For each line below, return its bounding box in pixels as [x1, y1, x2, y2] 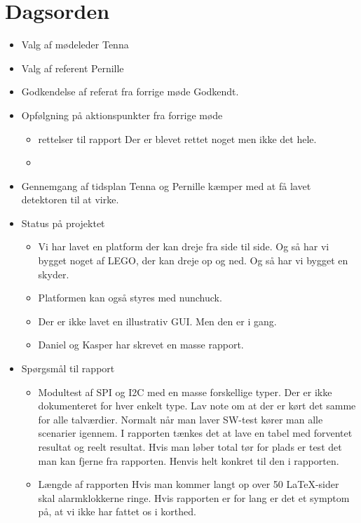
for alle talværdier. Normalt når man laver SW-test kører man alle [38, 412, 323, 426]
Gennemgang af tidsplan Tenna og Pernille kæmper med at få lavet [21, 178, 311, 193]
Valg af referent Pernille [21, 60, 124, 75]
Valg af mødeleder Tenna [21, 37, 129, 52]
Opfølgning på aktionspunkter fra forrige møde [21, 107, 223, 122]
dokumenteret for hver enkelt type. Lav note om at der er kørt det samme [38, 398, 356, 413]
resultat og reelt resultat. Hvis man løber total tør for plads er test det [38, 440, 342, 454]
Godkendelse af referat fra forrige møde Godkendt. [21, 84, 239, 99]
